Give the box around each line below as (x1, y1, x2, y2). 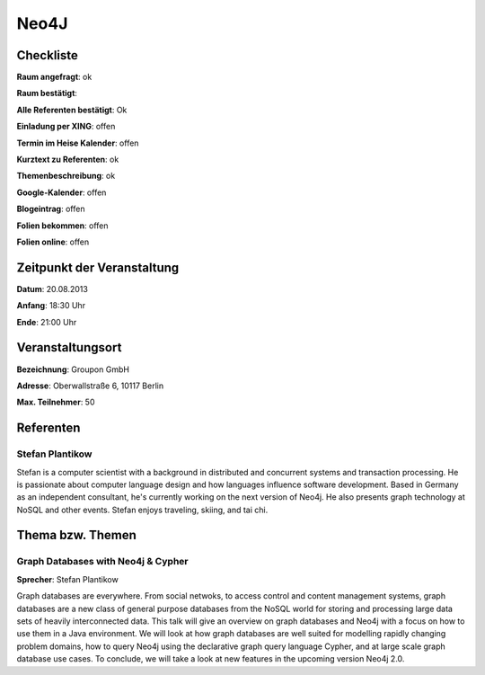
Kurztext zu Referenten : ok (16, 154, 119, 165)
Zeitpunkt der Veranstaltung (16, 260, 180, 275)
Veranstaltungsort (16, 340, 122, 355)
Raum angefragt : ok (16, 72, 93, 83)
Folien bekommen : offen (16, 220, 109, 231)
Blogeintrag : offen (16, 203, 85, 215)
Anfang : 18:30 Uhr (16, 300, 85, 311)
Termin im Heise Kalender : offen (16, 138, 139, 148)
